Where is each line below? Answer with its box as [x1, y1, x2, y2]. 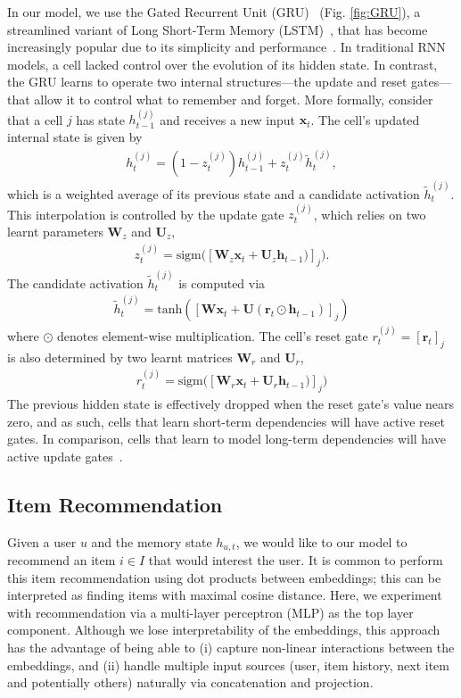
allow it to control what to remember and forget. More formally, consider [34, 89, 433, 108]
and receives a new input [160, 110, 296, 129]
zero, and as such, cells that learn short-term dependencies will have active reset [7, 411, 445, 430]
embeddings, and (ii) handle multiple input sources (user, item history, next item [7, 655, 449, 674]
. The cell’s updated [310, 110, 420, 129]
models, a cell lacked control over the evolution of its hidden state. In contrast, [7, 54, 438, 73]
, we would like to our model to [235, 532, 407, 551]
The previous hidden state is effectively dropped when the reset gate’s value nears [7, 394, 455, 412]
